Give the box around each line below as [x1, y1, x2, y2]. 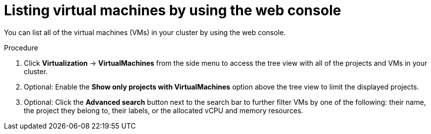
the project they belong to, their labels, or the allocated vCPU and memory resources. [24, 106, 304, 115]
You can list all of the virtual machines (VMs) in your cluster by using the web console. [4, 28, 286, 37]
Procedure [4, 43, 38, 52]
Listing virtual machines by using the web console [4, 2, 341, 19]
